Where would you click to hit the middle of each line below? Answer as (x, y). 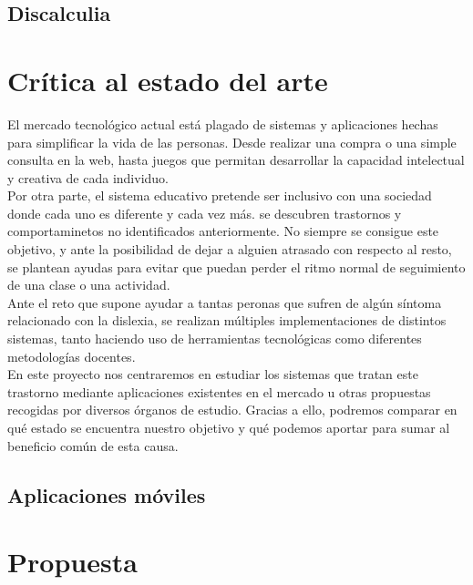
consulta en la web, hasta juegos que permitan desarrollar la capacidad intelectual (236, 160)
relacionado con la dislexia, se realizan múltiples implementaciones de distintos (227, 320)
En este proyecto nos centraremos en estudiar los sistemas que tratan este (213, 374)
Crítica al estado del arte (168, 80)
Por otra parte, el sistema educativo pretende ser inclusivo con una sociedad (220, 195)
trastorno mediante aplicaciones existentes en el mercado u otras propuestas (219, 391)
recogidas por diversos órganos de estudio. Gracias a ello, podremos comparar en (232, 410)
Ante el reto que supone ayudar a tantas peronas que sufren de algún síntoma (225, 302)
